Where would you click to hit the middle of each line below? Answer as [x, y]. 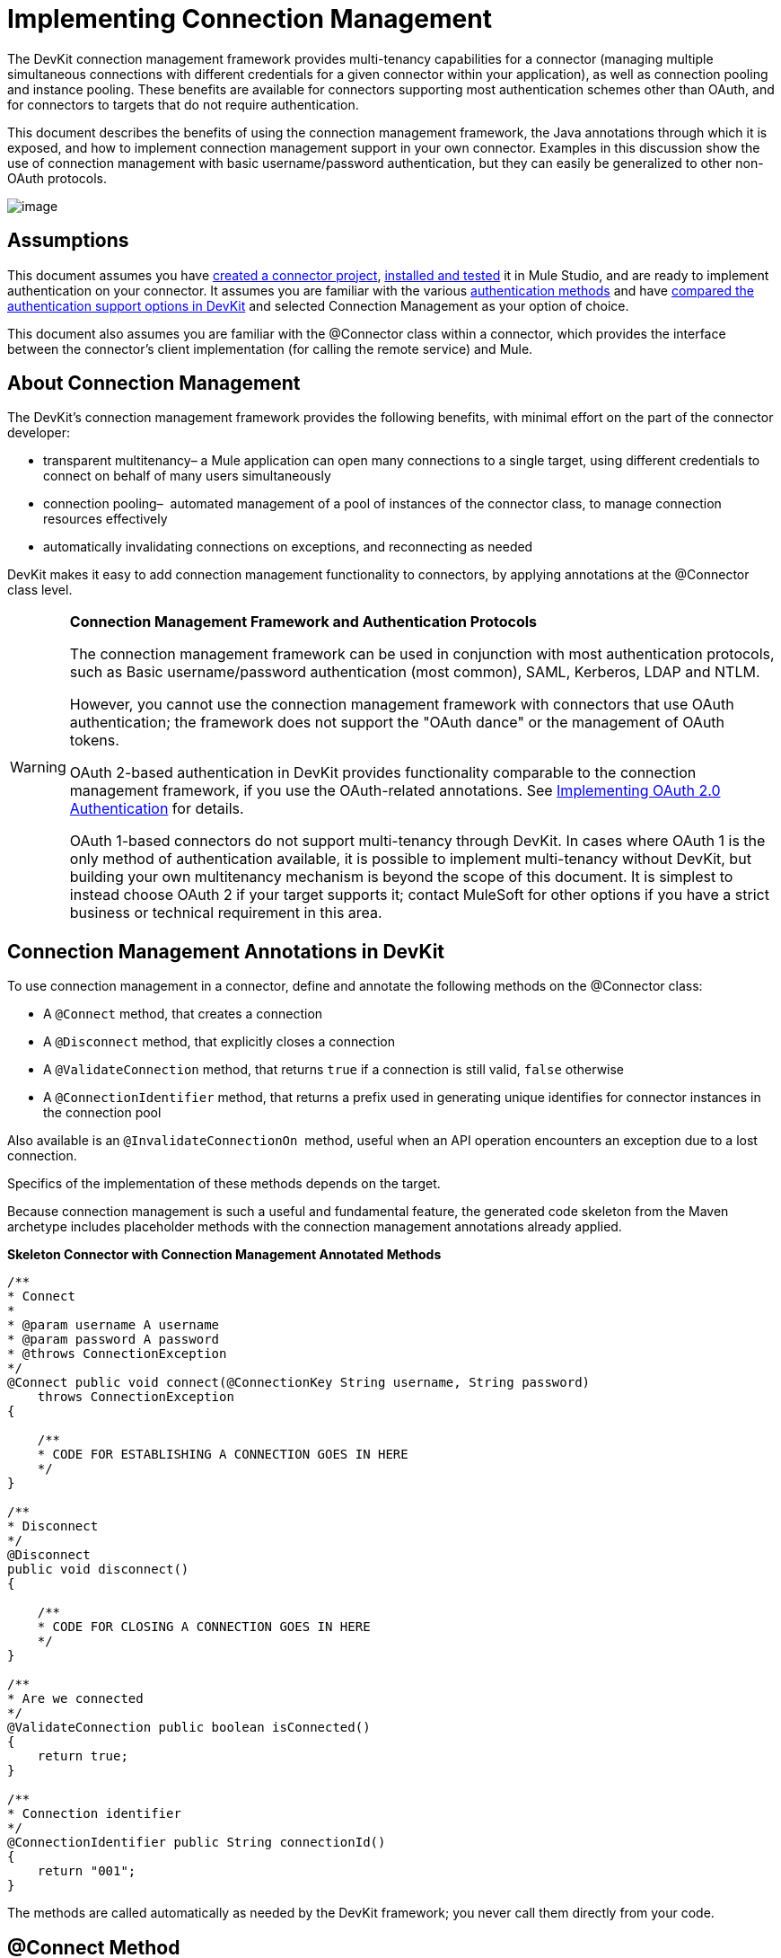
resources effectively [105, 519]
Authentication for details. [157, 809]
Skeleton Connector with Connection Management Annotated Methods [224, 1255]
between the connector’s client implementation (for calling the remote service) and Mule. [270, 348]
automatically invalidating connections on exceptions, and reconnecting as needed [288, 547]
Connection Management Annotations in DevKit [226, 951]
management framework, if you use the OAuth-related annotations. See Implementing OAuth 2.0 [395, 791]
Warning [38, 767]
